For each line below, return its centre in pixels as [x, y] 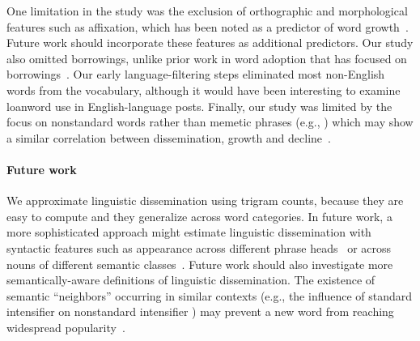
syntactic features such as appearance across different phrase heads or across [199, 247]
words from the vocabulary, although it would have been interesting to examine [204, 90]
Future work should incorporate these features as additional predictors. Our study [210, 43]
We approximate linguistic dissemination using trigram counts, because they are [205, 200]
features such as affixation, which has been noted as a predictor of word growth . [208, 26]
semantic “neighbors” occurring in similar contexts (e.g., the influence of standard [210, 295]
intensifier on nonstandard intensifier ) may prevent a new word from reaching [200, 311]
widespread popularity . [66, 327]
